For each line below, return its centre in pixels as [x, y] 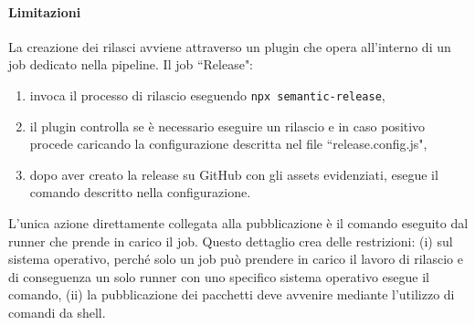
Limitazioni [45, 11]
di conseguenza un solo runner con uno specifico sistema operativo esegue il [219, 276]
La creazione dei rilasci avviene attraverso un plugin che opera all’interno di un [230, 46]
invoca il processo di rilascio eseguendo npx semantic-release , [207, 94]
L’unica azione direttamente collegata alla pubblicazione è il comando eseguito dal [238, 223]
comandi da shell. [57, 312]
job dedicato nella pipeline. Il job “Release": [131, 64]
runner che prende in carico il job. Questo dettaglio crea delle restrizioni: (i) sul [231, 241]
